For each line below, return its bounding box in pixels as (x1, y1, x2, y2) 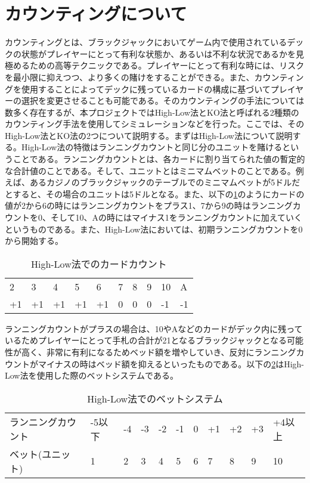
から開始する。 (5, 234, 63, 247)
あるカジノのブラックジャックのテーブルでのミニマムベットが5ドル (29, 176, 292, 188)
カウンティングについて (5, 1, 187, 26)
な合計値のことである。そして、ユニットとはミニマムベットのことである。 (5, 164, 296, 177)
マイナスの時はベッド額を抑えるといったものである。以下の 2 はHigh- (38, 357, 305, 370)
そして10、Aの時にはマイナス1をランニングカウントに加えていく (50, 211, 303, 224)
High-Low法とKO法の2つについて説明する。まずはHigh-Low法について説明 (5, 129, 293, 141)
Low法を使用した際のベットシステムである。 (5, 369, 178, 382)
